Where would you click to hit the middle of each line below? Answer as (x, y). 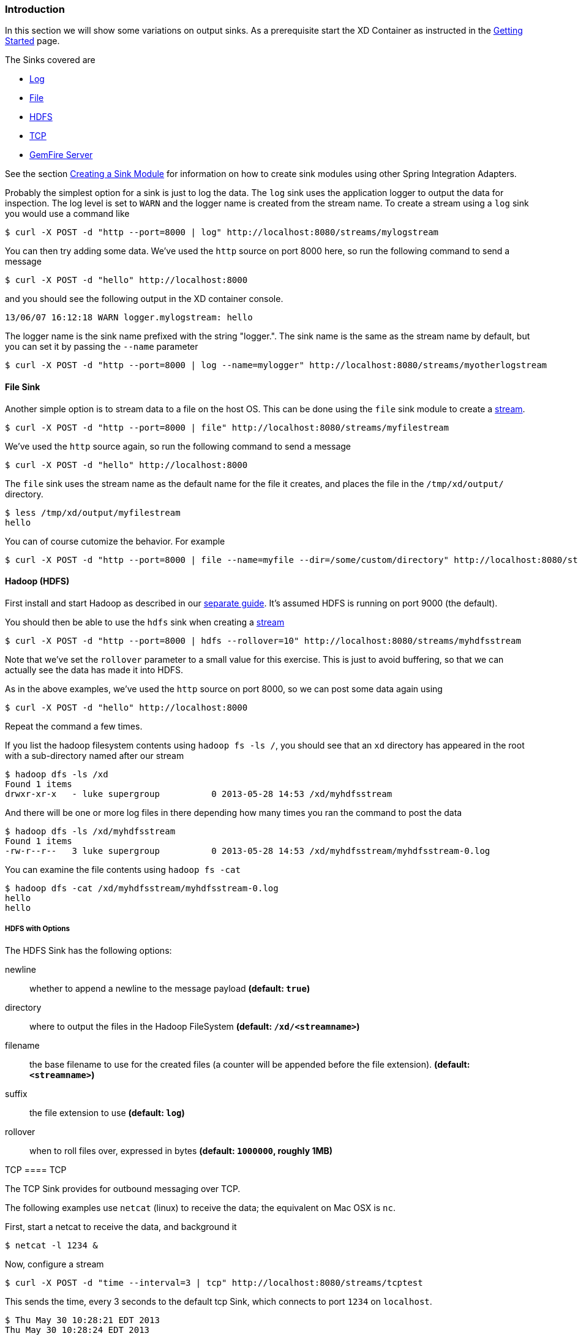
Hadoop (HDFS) (37, 581)
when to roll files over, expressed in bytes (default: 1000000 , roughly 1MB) (181, 1150)
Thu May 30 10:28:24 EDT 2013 (77, 1330)
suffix (16, 1093)
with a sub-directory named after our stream (95, 755)
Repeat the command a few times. (74, 726)
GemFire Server (61, 155)
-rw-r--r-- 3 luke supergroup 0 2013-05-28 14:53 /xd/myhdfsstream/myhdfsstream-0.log (248, 851)
